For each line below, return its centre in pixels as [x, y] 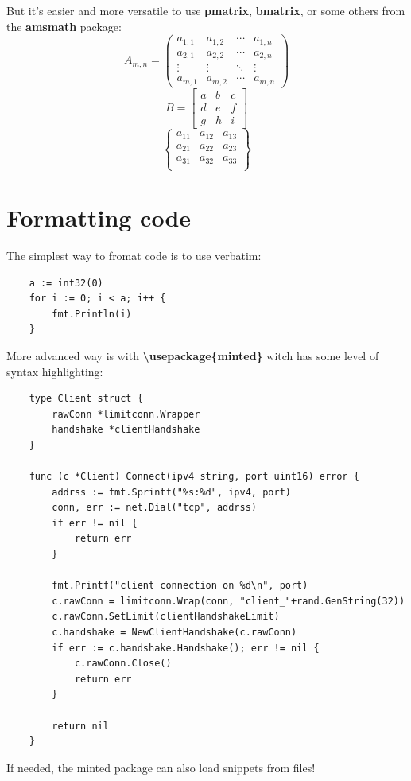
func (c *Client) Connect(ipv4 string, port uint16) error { [194, 477]
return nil [80, 726]
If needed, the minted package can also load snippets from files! [161, 767]
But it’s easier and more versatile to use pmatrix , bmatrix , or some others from [206, 10]
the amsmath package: [64, 26]
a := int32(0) [66, 283]
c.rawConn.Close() [123, 664]
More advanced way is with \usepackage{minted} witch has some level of [193, 355]
